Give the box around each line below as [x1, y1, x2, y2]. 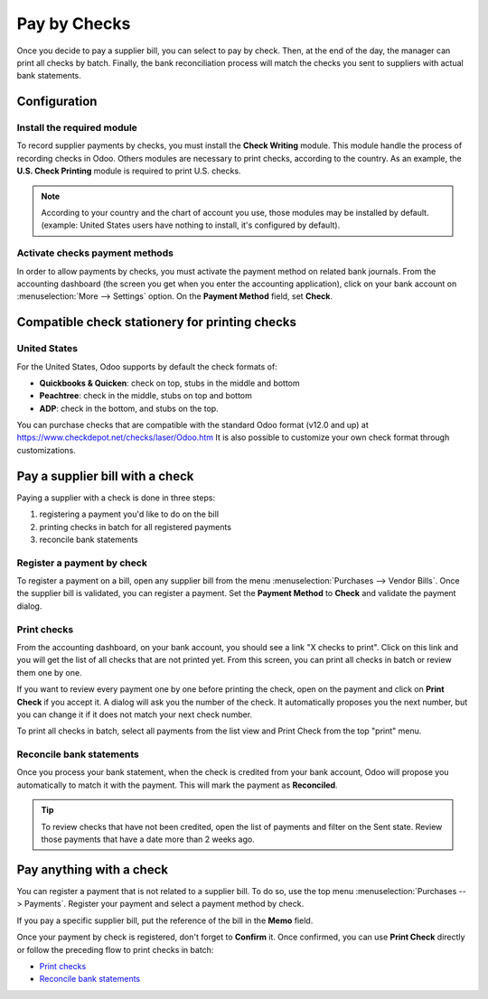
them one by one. [16, 667, 82, 677]
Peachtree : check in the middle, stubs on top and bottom [39, 390, 252, 401]
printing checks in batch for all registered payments [39, 521, 232, 532]
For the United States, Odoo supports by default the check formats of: [16, 361, 277, 372]
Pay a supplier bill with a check [16, 468, 194, 483]
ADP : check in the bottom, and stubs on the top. [39, 403, 219, 414]
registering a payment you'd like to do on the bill [39, 509, 220, 519]
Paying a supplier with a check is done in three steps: [16, 492, 216, 503]
